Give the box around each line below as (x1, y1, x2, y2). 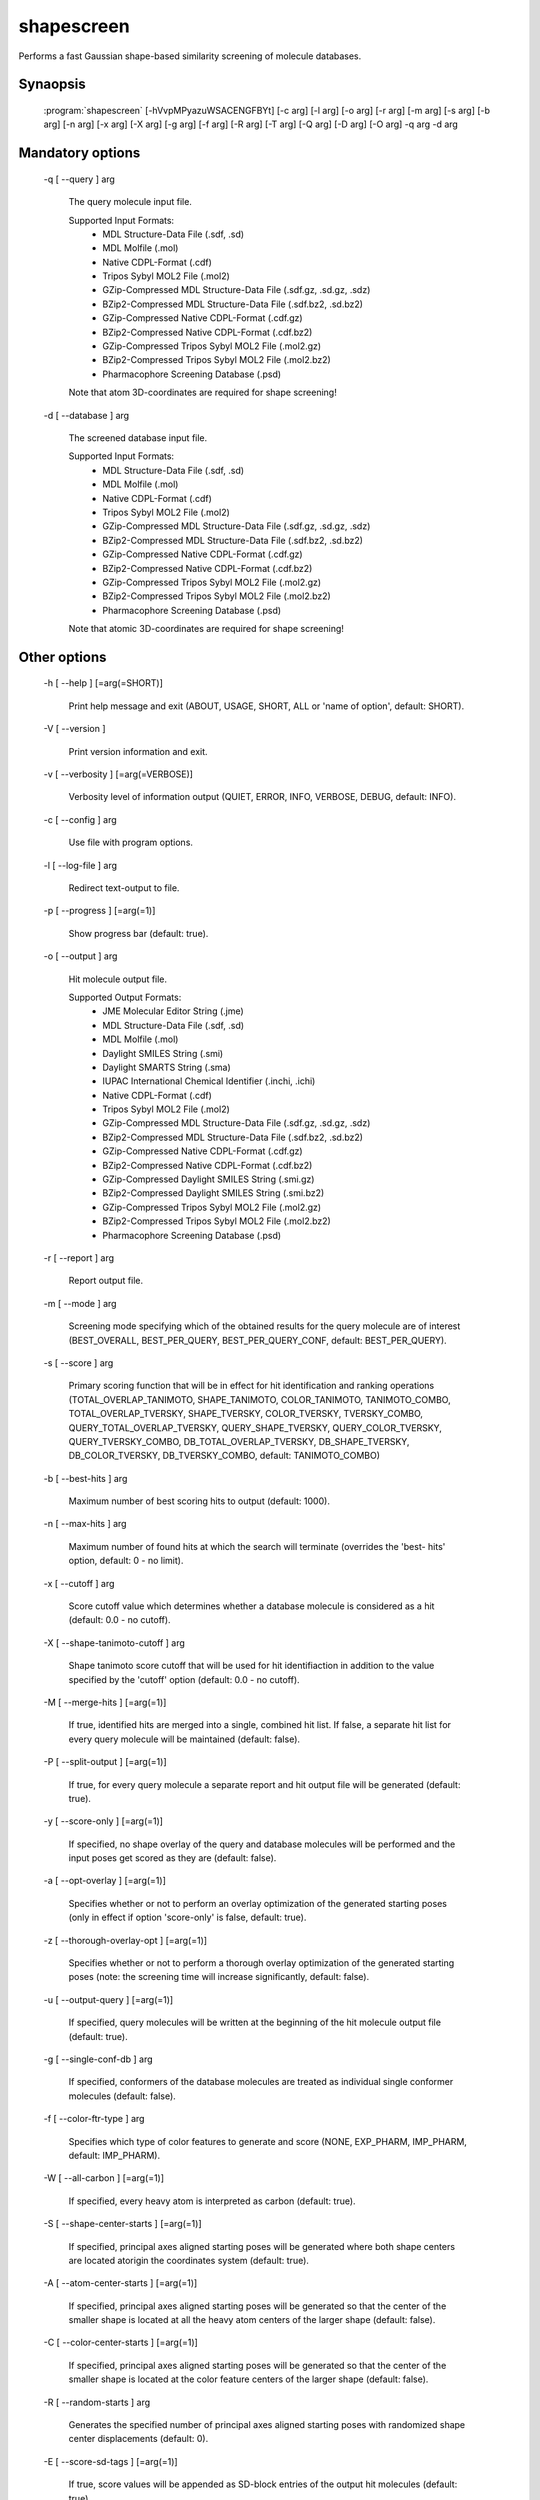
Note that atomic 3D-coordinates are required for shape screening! (68, 623, 345, 635)
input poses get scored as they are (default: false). (68, 1852, 277, 1864)
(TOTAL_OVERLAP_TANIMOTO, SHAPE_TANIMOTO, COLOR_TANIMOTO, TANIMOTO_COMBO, (68, 1393, 451, 1405)
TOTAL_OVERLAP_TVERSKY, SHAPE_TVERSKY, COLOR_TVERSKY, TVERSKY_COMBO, (68, 1408, 424, 1420)
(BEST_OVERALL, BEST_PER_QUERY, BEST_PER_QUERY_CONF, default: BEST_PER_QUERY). (68, 1334, 447, 1346)
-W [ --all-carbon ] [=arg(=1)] (43, 2172, 165, 2184)
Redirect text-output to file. (68, 882, 180, 894)
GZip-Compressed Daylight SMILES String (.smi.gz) (102, 1173, 315, 1185)
